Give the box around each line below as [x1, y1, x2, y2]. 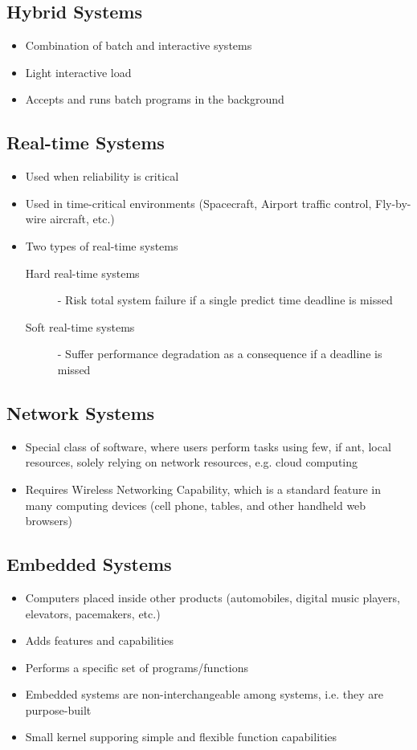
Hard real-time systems [25, 264, 140, 281]
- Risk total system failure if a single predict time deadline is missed [57, 291, 393, 308]
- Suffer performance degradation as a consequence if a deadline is [57, 345, 382, 362]
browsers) [25, 512, 72, 529]
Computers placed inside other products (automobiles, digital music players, [25, 589, 400, 605]
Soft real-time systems [25, 318, 135, 335]
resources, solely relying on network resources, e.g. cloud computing [25, 454, 358, 471]
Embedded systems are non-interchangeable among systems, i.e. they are [25, 686, 384, 703]
